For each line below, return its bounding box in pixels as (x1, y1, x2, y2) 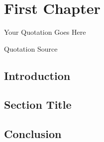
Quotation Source (4, 43, 58, 54)
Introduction (4, 68, 71, 83)
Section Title (4, 97, 72, 112)
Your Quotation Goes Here (4, 27, 86, 37)
